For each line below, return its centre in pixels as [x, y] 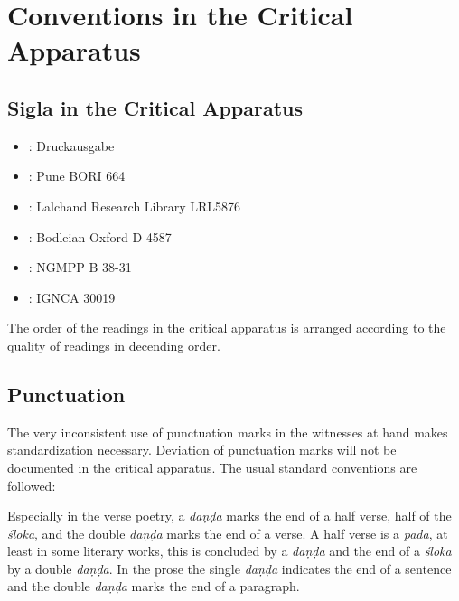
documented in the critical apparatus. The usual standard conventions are [212, 467]
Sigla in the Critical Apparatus [155, 107]
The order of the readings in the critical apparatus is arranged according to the [227, 328]
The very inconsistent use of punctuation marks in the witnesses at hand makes [228, 432]
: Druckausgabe [71, 145]
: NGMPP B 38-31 [80, 267]
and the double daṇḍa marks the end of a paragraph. [154, 586]
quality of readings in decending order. [114, 345]
